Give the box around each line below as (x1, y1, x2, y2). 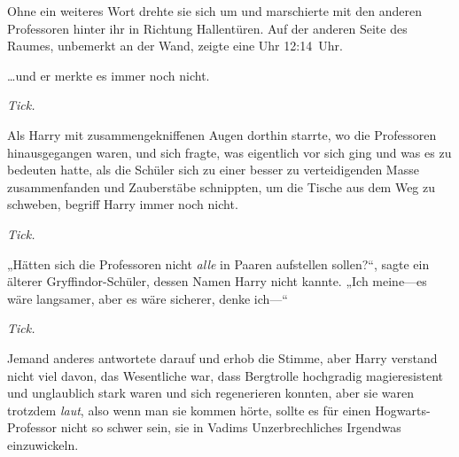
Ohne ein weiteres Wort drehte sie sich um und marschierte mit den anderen (7, 2, 422, 19)
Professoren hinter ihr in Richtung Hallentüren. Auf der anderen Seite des (7, 19, 408, 37)
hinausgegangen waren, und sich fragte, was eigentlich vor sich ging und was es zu (7, 143, 452, 161)
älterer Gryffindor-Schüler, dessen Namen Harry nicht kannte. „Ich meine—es (7, 272, 427, 290)
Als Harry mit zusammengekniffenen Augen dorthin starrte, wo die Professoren (7, 125, 437, 143)
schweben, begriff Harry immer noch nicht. (7, 195, 238, 213)
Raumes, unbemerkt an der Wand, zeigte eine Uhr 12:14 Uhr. (7, 36, 343, 55)
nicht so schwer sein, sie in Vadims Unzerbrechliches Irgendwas (60, 418, 401, 437)
